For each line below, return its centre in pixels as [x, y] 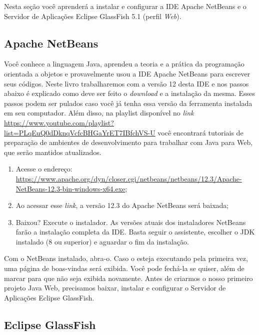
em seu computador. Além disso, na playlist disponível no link [99, 113]
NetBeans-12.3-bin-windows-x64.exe [70, 188]
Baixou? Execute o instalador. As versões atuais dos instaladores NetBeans [131, 222]
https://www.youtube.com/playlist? [59, 122]
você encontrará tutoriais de [200, 132]
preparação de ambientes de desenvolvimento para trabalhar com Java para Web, [128, 142]
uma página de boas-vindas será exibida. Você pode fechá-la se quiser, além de [124, 268]
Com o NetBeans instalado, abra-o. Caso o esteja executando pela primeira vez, [126, 258]
